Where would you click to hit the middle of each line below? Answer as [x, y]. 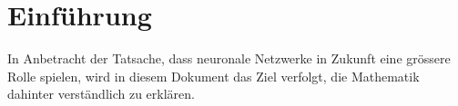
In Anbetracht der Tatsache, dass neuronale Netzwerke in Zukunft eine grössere [229, 58]
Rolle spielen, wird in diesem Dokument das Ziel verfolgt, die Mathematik [214, 76]
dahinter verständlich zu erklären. [101, 94]
